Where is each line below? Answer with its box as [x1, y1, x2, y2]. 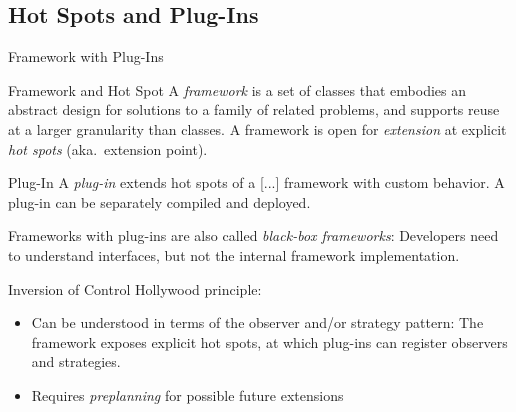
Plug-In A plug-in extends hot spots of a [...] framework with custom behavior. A [8, 172, 505, 193]
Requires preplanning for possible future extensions [31, 384, 344, 405]
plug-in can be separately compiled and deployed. [8, 191, 311, 212]
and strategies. [31, 351, 121, 372]
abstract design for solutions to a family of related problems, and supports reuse [8, 99, 500, 120]
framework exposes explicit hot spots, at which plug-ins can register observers [31, 331, 508, 352]
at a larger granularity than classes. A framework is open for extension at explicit [8, 118, 507, 139]
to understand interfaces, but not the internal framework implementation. [8, 244, 460, 265]
